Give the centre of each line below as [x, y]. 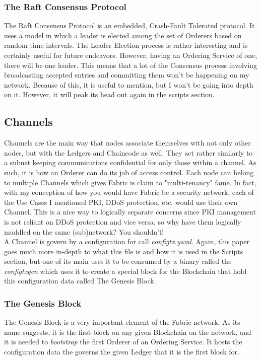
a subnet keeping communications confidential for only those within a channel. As [130, 162]
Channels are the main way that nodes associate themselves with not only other [127, 143]
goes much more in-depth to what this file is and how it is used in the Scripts [124, 251]
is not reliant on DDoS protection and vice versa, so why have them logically [123, 221]
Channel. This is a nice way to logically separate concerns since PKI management [130, 212]
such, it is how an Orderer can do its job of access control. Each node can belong [129, 172]
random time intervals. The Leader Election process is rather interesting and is [126, 45]
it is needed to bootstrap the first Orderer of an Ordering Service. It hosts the [123, 342]
